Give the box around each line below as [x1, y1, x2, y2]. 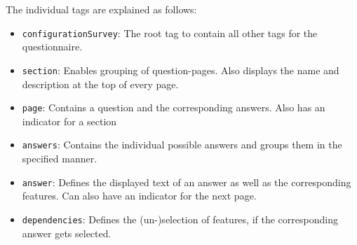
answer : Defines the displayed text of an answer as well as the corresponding [22, 174, 351, 189]
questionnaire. [22, 39, 83, 54]
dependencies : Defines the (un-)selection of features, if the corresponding [22, 211, 338, 226]
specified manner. [22, 151, 97, 165]
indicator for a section [22, 113, 117, 128]
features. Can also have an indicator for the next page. [22, 188, 257, 203]
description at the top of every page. [22, 76, 179, 91]
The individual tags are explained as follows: [6, 2, 197, 16]
